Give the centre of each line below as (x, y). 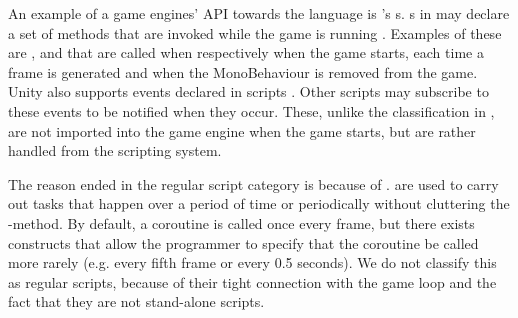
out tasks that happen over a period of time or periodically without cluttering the (259, 203)
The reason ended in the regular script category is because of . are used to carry (253, 183)
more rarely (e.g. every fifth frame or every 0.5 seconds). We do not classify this (252, 262)
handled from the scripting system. (115, 150)
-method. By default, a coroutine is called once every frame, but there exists (241, 222)
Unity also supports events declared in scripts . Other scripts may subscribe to (248, 91)
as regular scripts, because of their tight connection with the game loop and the (252, 281)
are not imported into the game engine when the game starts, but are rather (242, 130)
